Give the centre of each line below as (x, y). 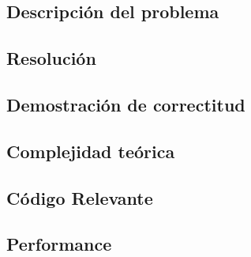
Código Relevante (80, 197)
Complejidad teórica (91, 151)
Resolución (51, 58)
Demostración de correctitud (126, 104)
